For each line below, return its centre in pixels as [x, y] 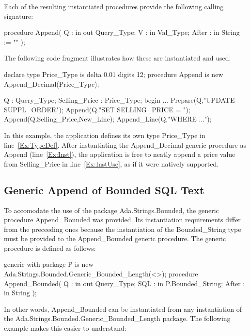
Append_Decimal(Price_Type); [52, 84]
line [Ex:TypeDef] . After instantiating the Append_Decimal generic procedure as [125, 145]
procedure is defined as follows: [50, 248]
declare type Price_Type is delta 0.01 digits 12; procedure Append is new [114, 74]
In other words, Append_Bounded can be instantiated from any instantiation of [123, 309]
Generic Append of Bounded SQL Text [104, 190]
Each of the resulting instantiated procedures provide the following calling [114, 6]
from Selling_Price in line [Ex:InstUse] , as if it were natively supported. [111, 163]
